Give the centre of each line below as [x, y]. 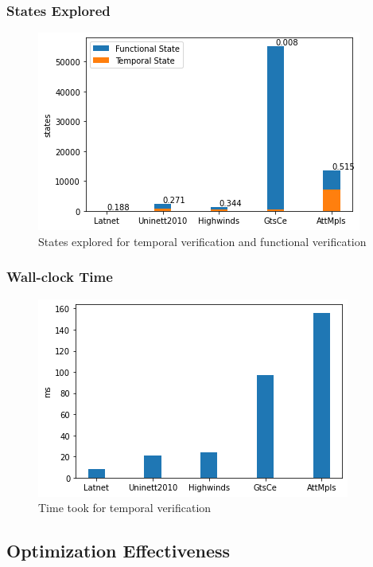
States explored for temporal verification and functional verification [202, 241]
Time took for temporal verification [125, 508]
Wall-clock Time [60, 277]
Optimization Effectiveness [119, 551]
